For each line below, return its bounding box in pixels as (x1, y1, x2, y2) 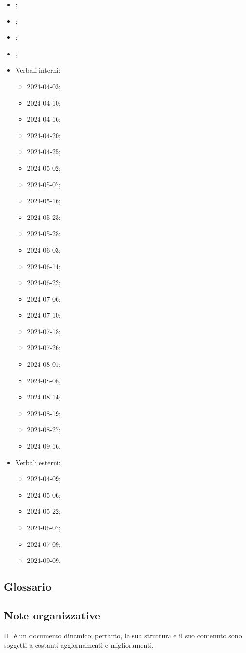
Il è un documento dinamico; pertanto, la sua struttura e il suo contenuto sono (4, 630, 242, 640)
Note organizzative (4, 607, 100, 622)
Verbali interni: (15, 65, 61, 75)
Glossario (4, 579, 52, 594)
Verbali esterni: (15, 457, 61, 467)
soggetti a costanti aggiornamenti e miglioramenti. (4, 640, 154, 650)
